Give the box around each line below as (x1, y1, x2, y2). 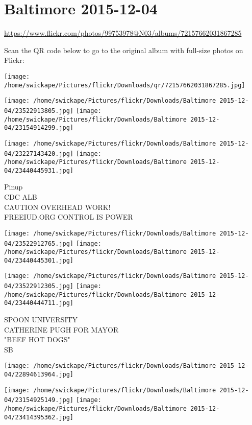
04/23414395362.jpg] (4, 413, 74, 421)
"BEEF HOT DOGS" (4, 334, 70, 345)
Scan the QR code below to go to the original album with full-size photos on (4, 44, 243, 55)
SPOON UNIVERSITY (4, 314, 78, 325)
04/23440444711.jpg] (4, 299, 74, 307)
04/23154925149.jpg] (4, 396, 74, 404)
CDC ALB (4, 192, 37, 202)
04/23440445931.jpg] (4, 167, 74, 174)
